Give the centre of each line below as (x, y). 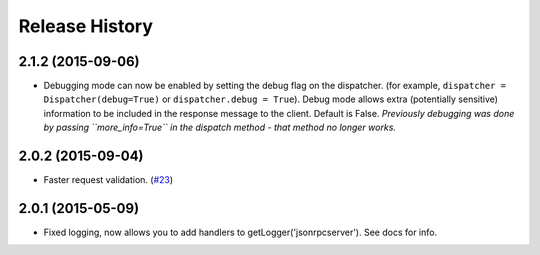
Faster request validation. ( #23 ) (108, 180)
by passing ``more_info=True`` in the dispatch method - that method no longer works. (220, 127)
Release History (86, 26)
